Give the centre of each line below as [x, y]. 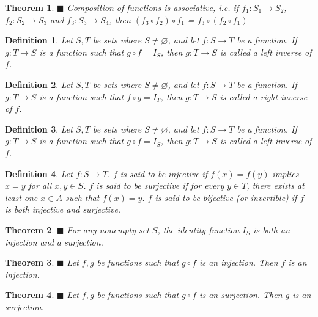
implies [286, 173]
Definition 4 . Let [39, 173]
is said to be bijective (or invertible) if [226, 197]
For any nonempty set [108, 229]
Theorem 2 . [30, 229]
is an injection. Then [239, 262]
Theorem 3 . [30, 262]
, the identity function [198, 229]
